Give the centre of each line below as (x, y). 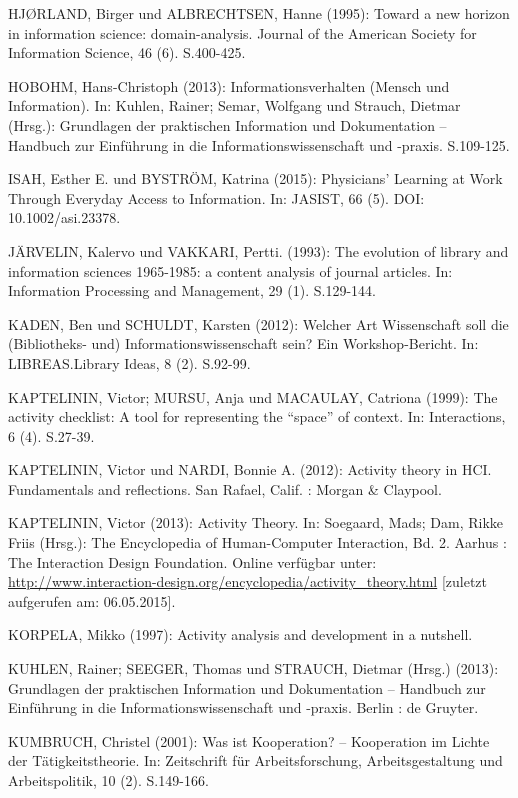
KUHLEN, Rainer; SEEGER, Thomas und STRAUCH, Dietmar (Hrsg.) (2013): (253, 668)
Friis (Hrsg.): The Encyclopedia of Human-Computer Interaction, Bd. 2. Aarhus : (257, 542)
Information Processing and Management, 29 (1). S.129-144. (192, 290)
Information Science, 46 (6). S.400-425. (127, 52)
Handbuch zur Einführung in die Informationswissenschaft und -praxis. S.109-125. (259, 144)
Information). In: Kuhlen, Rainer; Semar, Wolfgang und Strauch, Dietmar (234, 105)
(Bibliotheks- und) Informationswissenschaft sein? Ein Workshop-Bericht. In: (243, 343)
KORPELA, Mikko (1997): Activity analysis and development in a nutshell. (240, 634)
